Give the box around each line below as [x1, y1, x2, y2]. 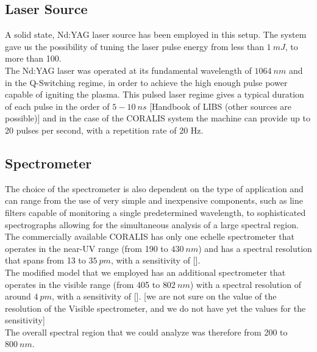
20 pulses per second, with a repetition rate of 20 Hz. [5, 123, 204, 136]
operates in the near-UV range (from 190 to [5, 242, 168, 254]
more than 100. [5, 52, 62, 65]
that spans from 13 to [5, 254, 86, 267]
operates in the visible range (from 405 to [5, 278, 160, 290]
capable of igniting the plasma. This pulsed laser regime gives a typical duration [5, 88, 304, 101]
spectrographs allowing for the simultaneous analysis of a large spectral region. [5, 218, 299, 231]
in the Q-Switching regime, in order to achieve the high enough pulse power [5, 76, 288, 88]
